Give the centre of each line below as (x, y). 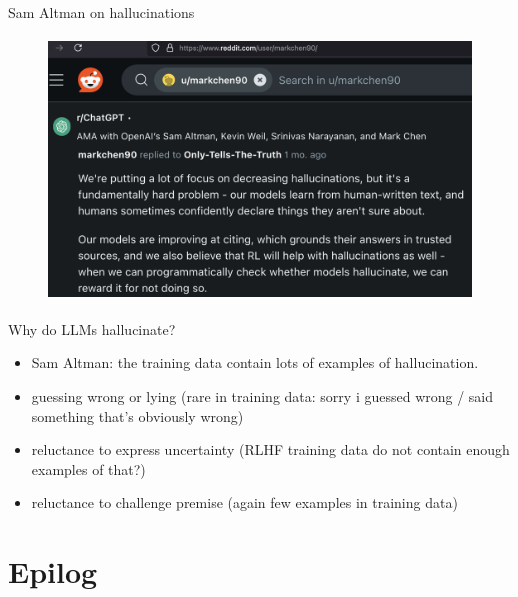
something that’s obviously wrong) (137, 415)
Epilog (53, 571)
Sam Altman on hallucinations (101, 12)
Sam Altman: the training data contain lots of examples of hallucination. (255, 362)
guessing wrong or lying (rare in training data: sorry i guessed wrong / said (262, 395)
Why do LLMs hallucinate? (92, 328)
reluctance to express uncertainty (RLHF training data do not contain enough (270, 449)
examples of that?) (88, 468)
